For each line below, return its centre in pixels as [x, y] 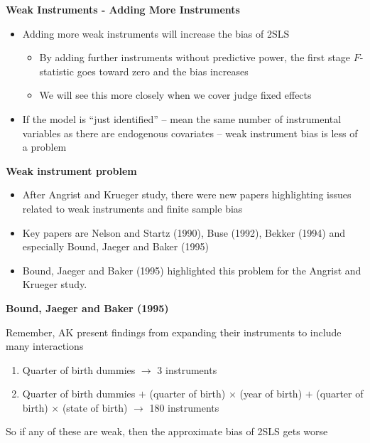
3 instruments [187, 369]
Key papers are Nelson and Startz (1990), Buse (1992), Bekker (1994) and [184, 232]
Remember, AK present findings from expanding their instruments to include [174, 332]
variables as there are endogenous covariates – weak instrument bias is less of [190, 133]
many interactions [45, 346]
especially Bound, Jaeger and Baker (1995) [115, 246]
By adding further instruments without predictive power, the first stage [195, 57]
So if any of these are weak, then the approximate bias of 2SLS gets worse [167, 431]
